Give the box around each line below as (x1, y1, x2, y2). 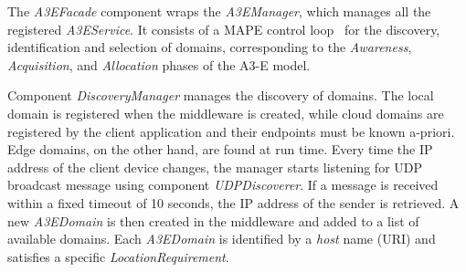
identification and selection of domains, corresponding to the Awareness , (7, 37, 412, 57)
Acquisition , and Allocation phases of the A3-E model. (7, 55, 311, 74)
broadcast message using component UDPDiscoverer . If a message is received (7, 175, 439, 194)
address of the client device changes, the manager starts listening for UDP (7, 157, 423, 176)
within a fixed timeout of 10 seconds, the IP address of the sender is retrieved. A (7, 193, 460, 212)
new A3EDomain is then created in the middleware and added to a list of (7, 211, 419, 230)
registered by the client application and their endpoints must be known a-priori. (7, 121, 455, 141)
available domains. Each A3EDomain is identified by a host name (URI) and (7, 229, 436, 248)
